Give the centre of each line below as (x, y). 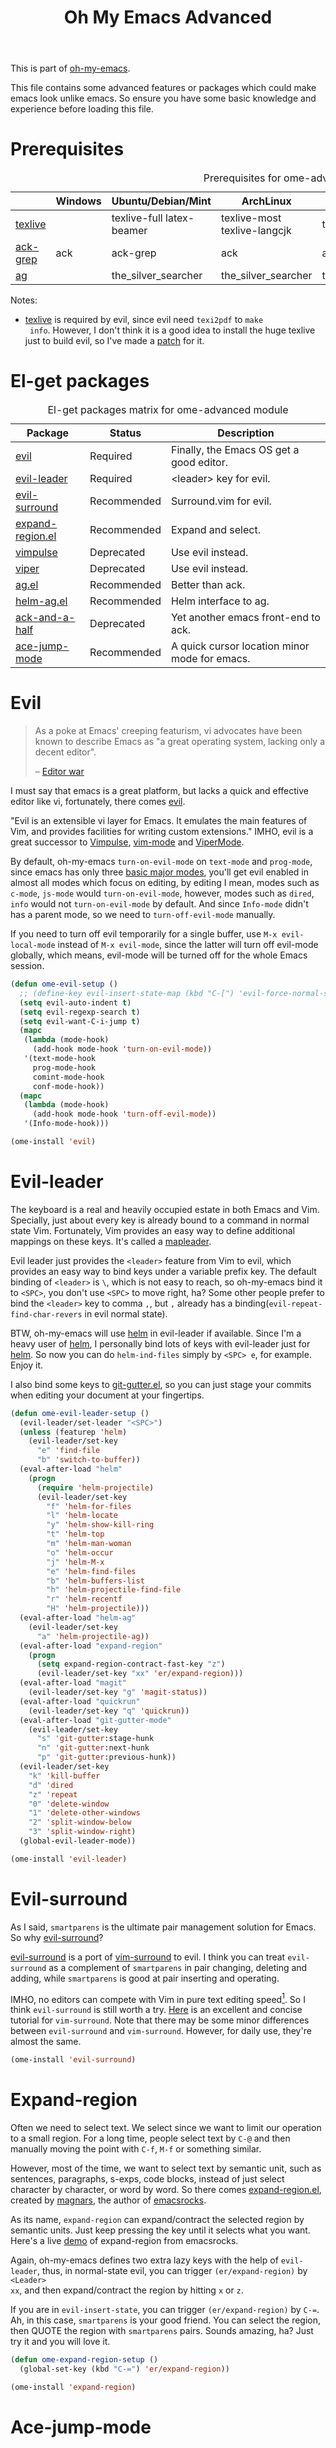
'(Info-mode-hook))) (66, 1124)
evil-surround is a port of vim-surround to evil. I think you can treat (148, 1957)
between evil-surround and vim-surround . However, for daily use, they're (161, 2031)
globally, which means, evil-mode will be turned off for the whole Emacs (159, 955)
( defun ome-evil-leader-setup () (80, 1413)
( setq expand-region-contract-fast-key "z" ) (131, 1664)
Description (246, 433)
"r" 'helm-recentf (84, 1599)
